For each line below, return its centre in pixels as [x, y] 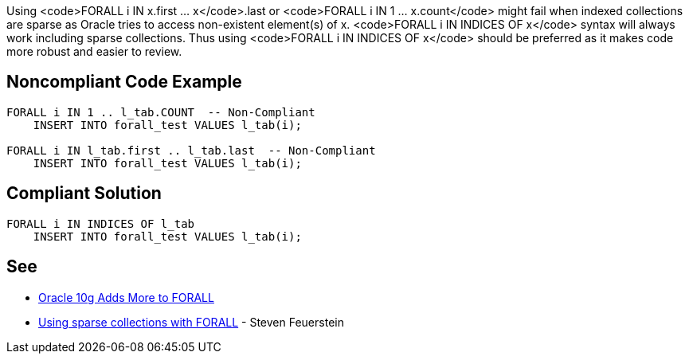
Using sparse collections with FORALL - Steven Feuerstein [191, 322]
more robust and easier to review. [94, 51]
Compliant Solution [84, 194]
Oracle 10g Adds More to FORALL [126, 297]
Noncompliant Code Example [124, 82]
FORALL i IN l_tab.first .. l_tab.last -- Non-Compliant [191, 150]
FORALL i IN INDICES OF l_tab [101, 223]
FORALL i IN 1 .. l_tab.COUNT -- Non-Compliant [161, 112]
